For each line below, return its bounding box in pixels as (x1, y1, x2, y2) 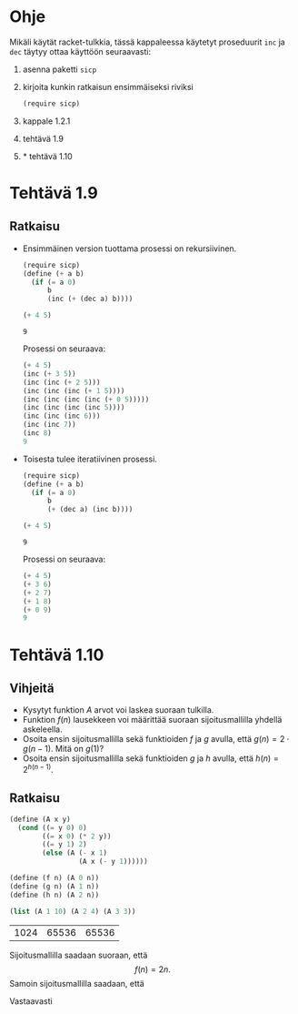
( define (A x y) (9, 815, 71, 824)
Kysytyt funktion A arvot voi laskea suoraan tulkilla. (22, 705, 214, 715)
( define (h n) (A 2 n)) (9, 890, 100, 899)
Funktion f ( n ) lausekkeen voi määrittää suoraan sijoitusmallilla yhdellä (22, 715, 283, 725)
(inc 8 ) (22, 429, 52, 438)
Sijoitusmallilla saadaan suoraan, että (9, 949, 148, 960)
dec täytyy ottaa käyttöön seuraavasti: (9, 46, 152, 56)
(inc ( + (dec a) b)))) (46, 294, 134, 304)
